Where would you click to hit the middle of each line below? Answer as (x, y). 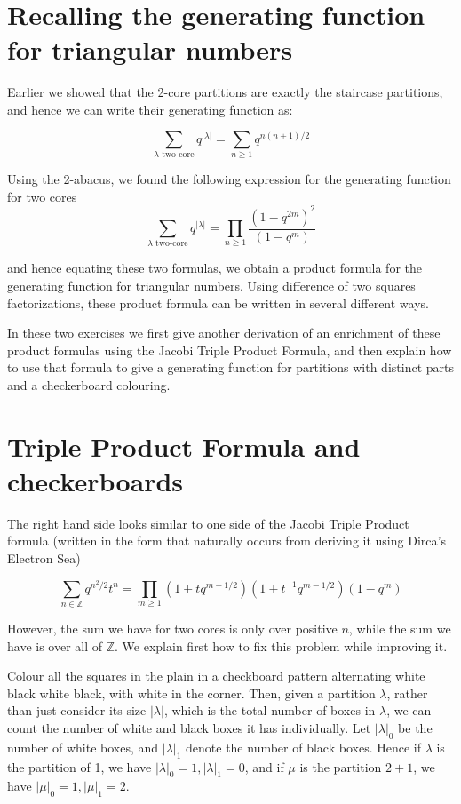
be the (415, 727)
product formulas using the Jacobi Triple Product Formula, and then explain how (230, 350)
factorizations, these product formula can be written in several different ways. (218, 302)
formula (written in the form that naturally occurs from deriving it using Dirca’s (227, 541)
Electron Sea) (44, 558)
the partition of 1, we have (79, 766)
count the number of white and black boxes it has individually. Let (189, 727)
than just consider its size (77, 710)
